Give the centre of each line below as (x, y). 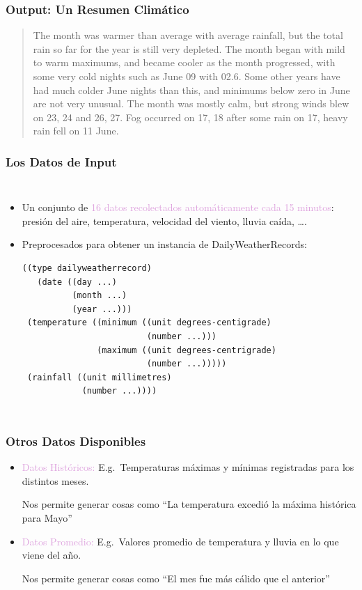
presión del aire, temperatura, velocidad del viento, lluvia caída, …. (164, 220)
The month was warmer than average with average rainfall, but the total (188, 35)
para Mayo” (47, 517)
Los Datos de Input (61, 161)
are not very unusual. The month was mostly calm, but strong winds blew (191, 103)
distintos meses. (55, 480)
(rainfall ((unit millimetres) (99, 377)
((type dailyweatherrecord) (87, 268)
